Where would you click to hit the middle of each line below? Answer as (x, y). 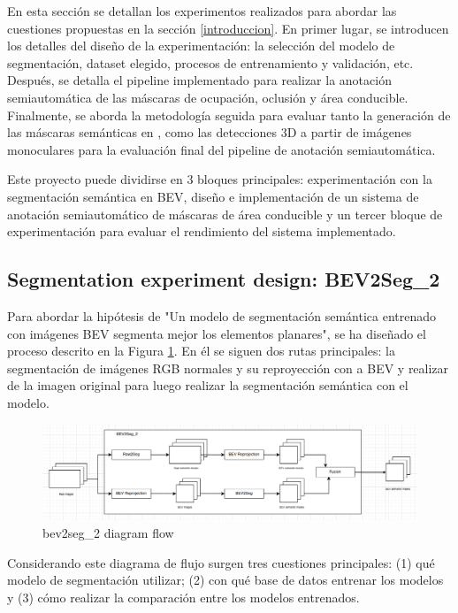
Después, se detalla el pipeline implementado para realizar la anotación (199, 80)
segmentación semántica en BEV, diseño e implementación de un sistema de (213, 196)
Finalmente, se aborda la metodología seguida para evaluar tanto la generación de (229, 115)
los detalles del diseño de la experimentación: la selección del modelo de (201, 46)
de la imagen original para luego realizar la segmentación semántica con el (208, 385)
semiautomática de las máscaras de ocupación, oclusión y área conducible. (208, 97)
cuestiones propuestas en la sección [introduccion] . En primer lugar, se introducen (228, 28)
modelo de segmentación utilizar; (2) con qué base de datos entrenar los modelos (225, 580)
